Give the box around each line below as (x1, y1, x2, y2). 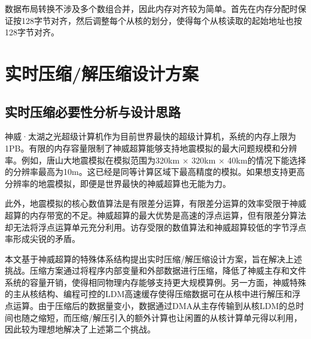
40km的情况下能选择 (227, 153, 306, 166)
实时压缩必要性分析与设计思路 (5, 102, 181, 120)
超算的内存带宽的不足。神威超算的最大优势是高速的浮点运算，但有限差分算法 (5, 208, 306, 221)
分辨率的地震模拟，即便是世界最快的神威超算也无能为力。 (5, 177, 231, 189)
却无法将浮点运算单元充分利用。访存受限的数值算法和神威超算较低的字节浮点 (5, 220, 306, 233)
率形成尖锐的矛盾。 (5, 232, 80, 245)
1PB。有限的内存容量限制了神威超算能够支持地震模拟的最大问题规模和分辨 (5, 141, 297, 154)
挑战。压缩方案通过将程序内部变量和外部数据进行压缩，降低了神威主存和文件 (5, 264, 306, 277)
